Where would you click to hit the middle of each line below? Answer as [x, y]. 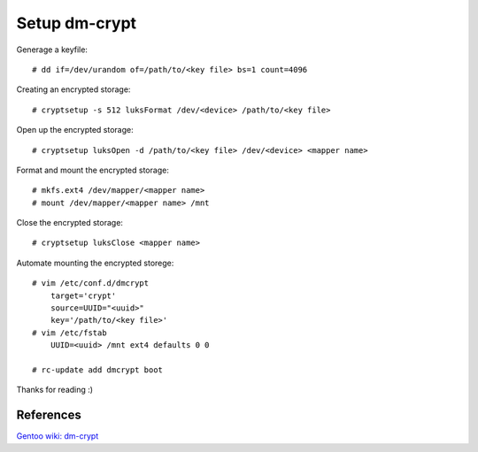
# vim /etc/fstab [69, 333]
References [49, 415]
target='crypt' [83, 295]
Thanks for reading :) [54, 390]
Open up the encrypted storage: [75, 130]
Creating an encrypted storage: [73, 89]
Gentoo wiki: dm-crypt [58, 436]
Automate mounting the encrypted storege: [95, 263]
